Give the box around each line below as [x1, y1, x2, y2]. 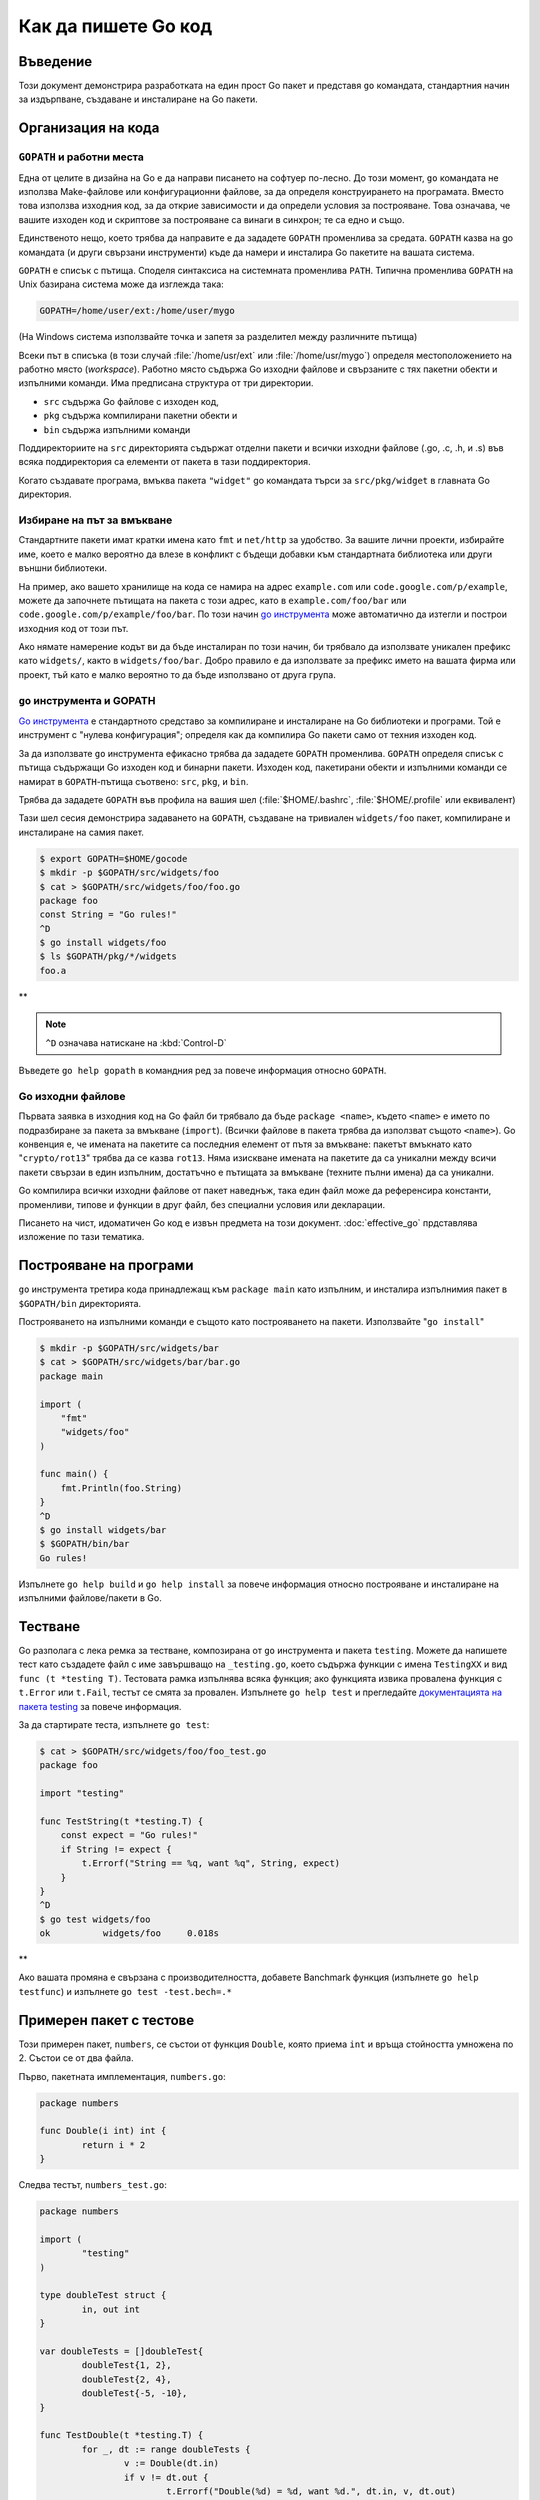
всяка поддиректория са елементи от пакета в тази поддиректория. [18, 456, 311, 468]
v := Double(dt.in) [123, 2458, 220, 2469]
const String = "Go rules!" [39, 909, 177, 920]
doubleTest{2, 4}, [81, 2373, 172, 2385]
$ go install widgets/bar [39, 1525, 167, 1536]
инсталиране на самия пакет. [18, 826, 145, 838]
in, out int [81, 2303, 140, 2315]
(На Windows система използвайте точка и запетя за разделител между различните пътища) [18, 331, 418, 343]
